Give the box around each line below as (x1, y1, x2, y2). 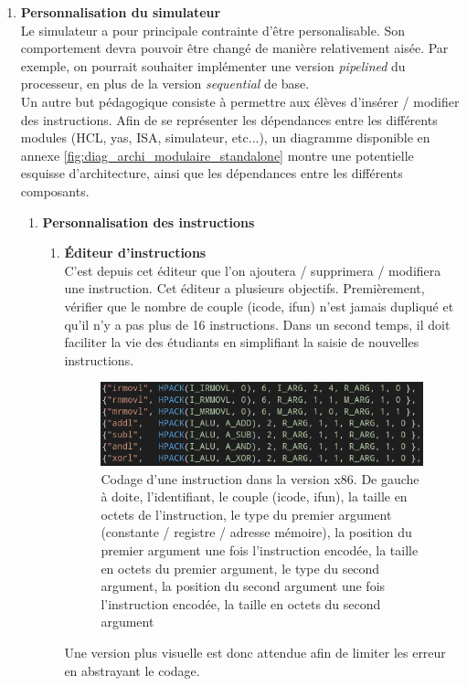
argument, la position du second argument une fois (101, 576, 386, 596)
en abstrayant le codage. (64, 660, 200, 680)
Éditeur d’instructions (64, 243, 207, 262)
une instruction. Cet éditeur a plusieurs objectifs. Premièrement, (64, 279, 425, 298)
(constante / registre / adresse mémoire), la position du (101, 522, 412, 542)
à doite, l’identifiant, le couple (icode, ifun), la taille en (101, 487, 408, 506)
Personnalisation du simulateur (20, 3, 221, 21)
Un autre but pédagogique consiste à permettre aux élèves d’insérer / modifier (20, 91, 460, 111)
